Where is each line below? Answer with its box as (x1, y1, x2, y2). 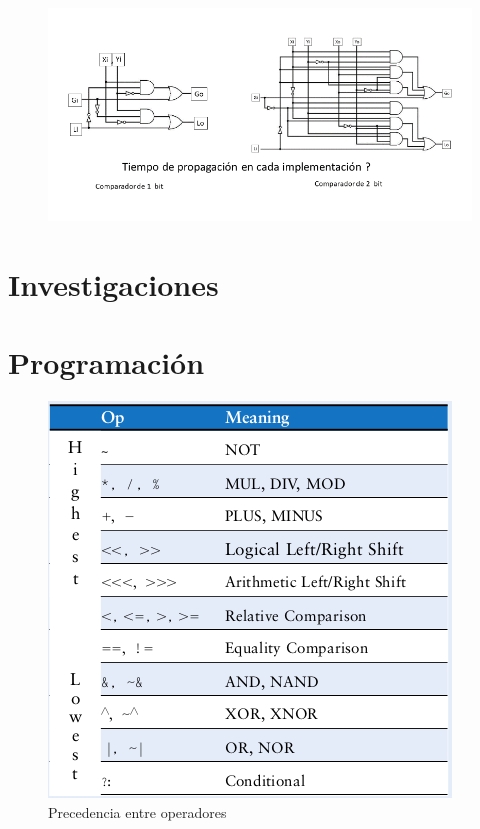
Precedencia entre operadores (48, 801, 227, 822)
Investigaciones (8, 263, 219, 304)
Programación (8, 342, 205, 383)
